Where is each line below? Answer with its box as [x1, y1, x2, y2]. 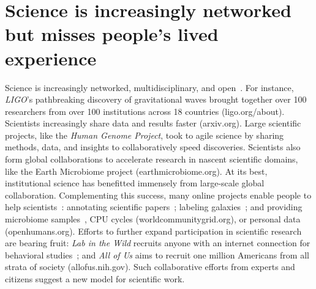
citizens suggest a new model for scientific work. [5, 273, 185, 285]
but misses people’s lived [5, 21, 219, 46]
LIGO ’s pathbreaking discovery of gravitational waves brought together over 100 [5, 93, 307, 106]
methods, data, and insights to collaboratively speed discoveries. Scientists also [5, 141, 301, 153]
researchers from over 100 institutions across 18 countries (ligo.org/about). [5, 104, 285, 117]
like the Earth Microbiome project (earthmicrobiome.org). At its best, [5, 164, 268, 177]
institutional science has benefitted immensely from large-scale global [5, 177, 265, 189]
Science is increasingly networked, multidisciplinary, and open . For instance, [5, 81, 294, 93]
